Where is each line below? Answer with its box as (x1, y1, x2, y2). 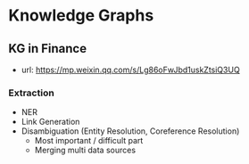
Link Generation (21, 117, 80, 127)
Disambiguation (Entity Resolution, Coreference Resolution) (21, 126, 240, 136)
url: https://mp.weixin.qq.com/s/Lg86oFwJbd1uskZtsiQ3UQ (21, 64, 240, 75)
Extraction (8, 86, 54, 99)
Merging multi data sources (34, 144, 136, 156)
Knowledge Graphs (8, 5, 154, 26)
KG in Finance (8, 41, 87, 56)
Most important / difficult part (34, 135, 144, 146)
